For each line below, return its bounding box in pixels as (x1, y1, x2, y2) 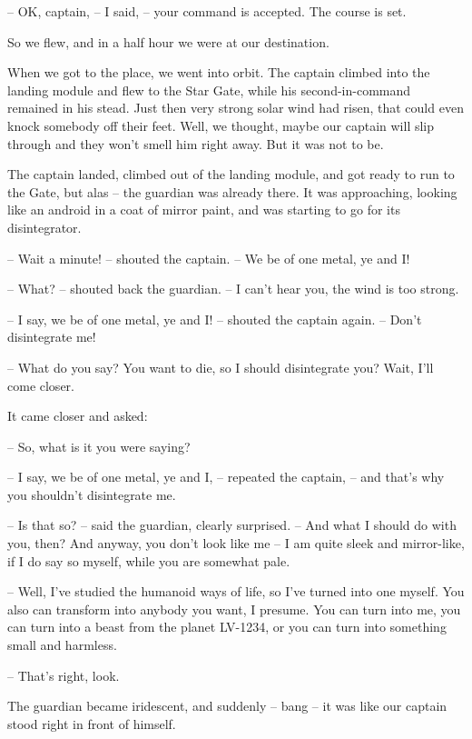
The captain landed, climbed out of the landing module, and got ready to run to (7, 165, 455, 184)
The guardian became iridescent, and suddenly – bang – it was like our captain (7, 696, 447, 715)
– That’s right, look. (7, 665, 120, 684)
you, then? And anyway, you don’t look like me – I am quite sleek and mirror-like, (7, 534, 465, 553)
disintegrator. (7, 217, 82, 236)
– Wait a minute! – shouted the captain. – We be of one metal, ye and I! (7, 248, 410, 267)
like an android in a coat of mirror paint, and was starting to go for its (7, 200, 400, 219)
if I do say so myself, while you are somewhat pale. (7, 551, 290, 570)
